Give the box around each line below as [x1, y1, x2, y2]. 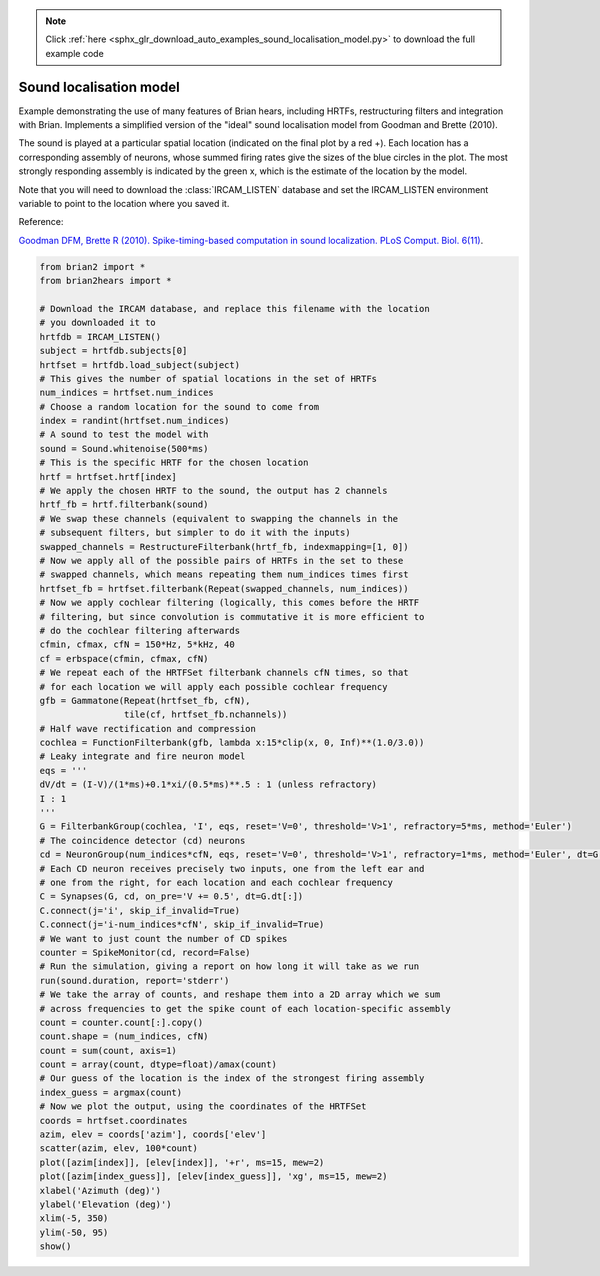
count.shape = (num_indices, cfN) [39, 1031, 209, 1042]
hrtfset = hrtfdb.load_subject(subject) [39, 359, 240, 370]
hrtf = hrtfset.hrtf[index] [39, 471, 177, 482]
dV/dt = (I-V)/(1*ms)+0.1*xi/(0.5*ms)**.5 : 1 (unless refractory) [39, 779, 378, 790]
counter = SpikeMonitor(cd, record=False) [39, 946, 251, 958]
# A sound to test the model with [39, 429, 209, 440]
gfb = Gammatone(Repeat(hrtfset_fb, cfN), [39, 695, 251, 706]
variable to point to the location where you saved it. [18, 198, 230, 210]
